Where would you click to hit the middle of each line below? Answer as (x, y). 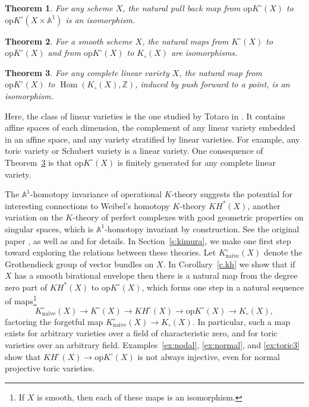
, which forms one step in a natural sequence (223, 287)
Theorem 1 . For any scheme (59, 8)
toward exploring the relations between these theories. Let (111, 252)
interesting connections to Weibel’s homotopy (87, 205)
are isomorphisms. (204, 53)
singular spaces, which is (49, 228)
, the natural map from (220, 72)
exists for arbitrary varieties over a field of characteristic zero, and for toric (141, 333)
